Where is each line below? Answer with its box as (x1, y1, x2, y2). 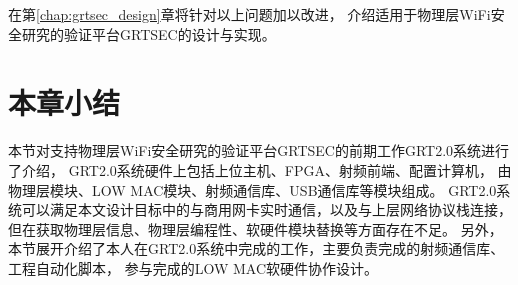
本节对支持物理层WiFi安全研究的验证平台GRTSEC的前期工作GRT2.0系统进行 (8, 140, 510, 161)
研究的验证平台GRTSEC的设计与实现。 (21, 23, 276, 44)
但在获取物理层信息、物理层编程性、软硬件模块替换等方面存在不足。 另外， (8, 218, 503, 239)
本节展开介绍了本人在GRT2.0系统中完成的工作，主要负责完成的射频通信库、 (8, 238, 505, 259)
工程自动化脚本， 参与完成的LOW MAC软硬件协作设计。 (8, 257, 379, 278)
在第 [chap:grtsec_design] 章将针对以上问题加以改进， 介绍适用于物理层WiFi (8, 4, 491, 24)
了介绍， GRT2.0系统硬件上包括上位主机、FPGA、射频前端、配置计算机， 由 (8, 159, 512, 180)
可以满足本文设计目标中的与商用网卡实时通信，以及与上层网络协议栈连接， (21, 199, 512, 220)
